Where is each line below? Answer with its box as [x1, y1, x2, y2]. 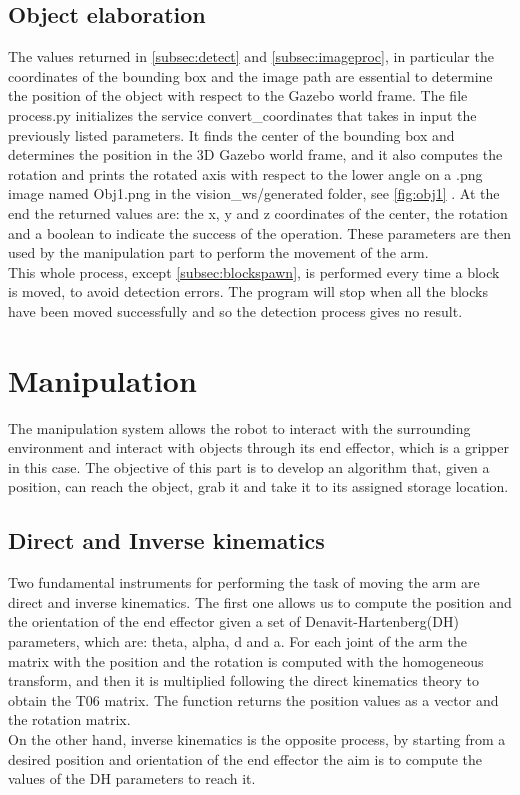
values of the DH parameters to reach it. [8, 768, 256, 789]
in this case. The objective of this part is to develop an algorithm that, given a [8, 456, 490, 477]
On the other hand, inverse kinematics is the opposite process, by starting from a [8, 728, 506, 749]
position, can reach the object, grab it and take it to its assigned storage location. [8, 476, 509, 497]
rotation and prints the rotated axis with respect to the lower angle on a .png [8, 163, 483, 184]
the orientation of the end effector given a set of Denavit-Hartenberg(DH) [8, 611, 459, 632]
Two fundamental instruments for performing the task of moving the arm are [8, 572, 480, 593]
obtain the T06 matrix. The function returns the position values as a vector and [8, 689, 499, 710]
